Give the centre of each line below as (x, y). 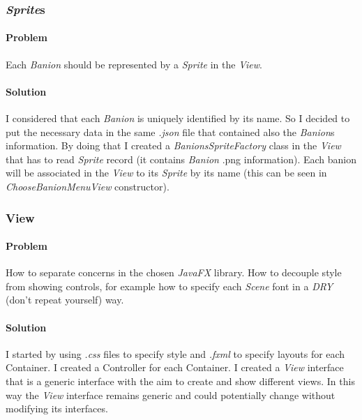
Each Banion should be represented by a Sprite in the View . (134, 64)
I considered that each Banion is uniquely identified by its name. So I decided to (178, 118)
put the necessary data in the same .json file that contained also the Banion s (170, 132)
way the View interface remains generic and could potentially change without (171, 395)
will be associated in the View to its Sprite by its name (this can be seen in (166, 173)
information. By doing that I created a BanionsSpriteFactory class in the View (173, 145)
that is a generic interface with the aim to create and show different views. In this (180, 381)
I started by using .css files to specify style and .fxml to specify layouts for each (175, 353)
